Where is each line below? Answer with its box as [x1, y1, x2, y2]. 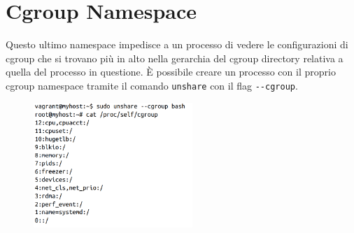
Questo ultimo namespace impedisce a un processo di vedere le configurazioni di [6, 37, 348, 52]
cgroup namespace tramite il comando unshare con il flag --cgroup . [6, 78, 298, 92]
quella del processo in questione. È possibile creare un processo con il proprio [6, 64, 336, 79]
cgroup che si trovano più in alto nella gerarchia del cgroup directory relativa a [6, 50, 344, 65]
